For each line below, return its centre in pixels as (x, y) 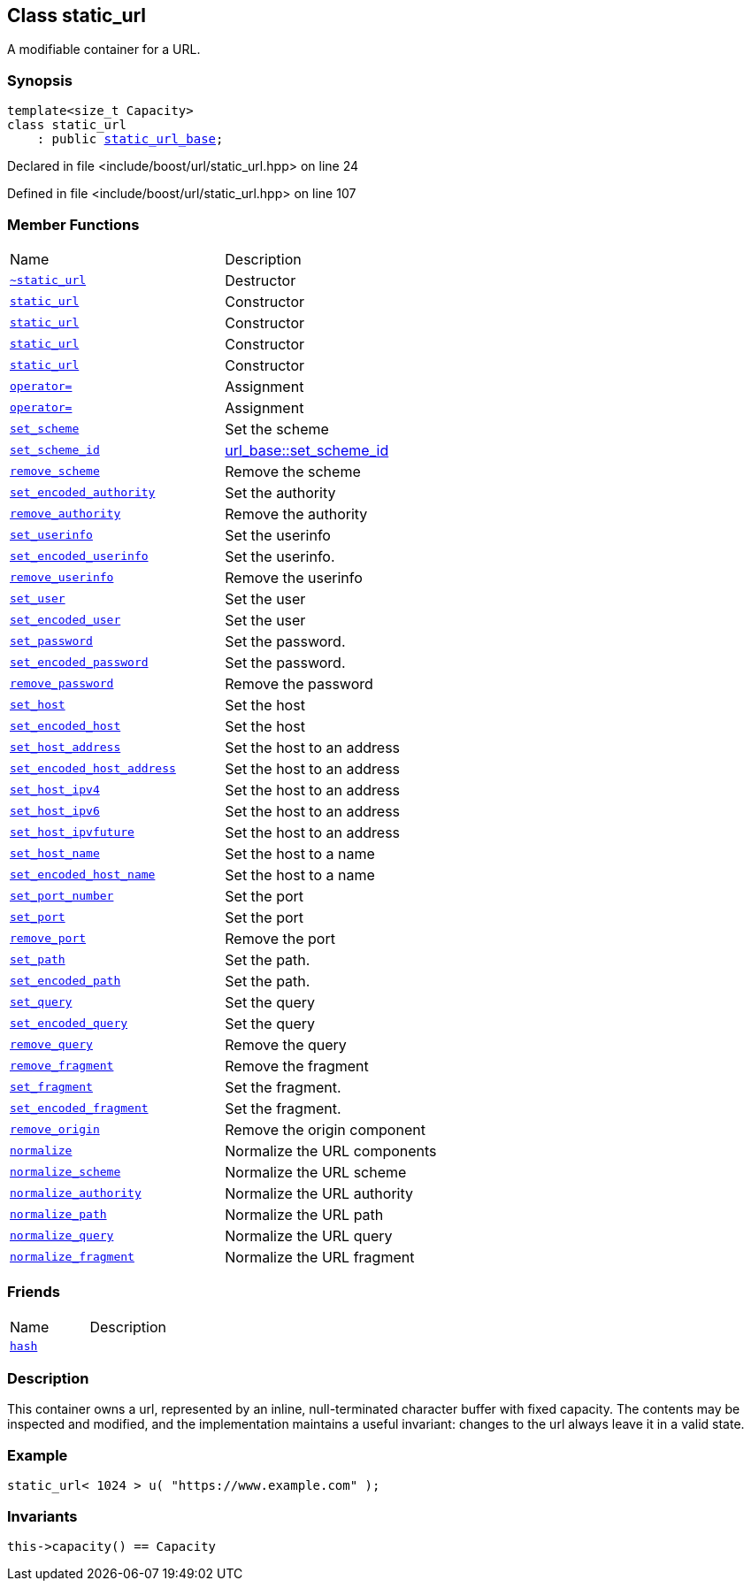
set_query (41, 1002)
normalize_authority (76, 1193)
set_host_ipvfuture (72, 832)
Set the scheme (277, 429)
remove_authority (65, 514)
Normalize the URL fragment (320, 1257)
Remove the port (280, 938)
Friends (34, 1292)
